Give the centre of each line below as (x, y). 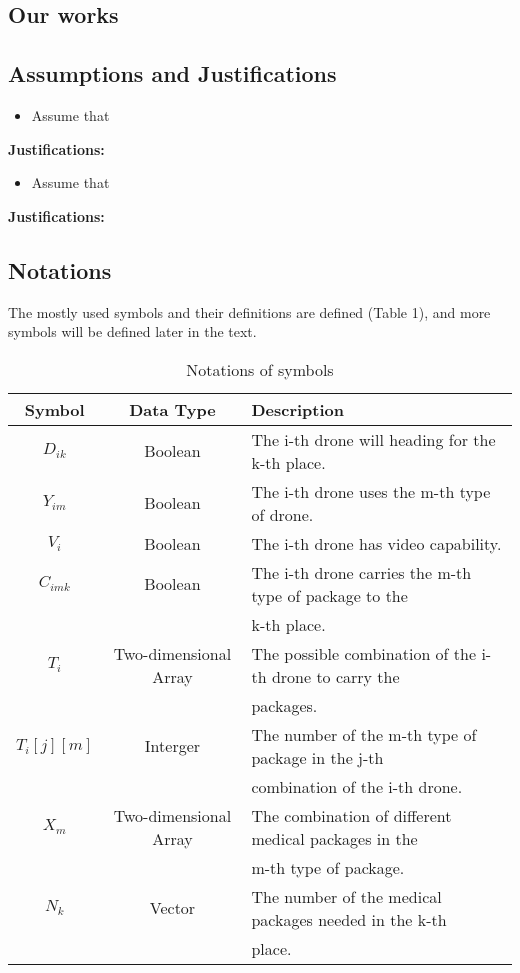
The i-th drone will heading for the (373, 439)
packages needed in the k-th (349, 919)
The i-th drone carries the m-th (361, 572)
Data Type (172, 409)
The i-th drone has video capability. (376, 543)
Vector (172, 908)
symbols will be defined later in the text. (132, 331)
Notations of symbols (260, 369)
